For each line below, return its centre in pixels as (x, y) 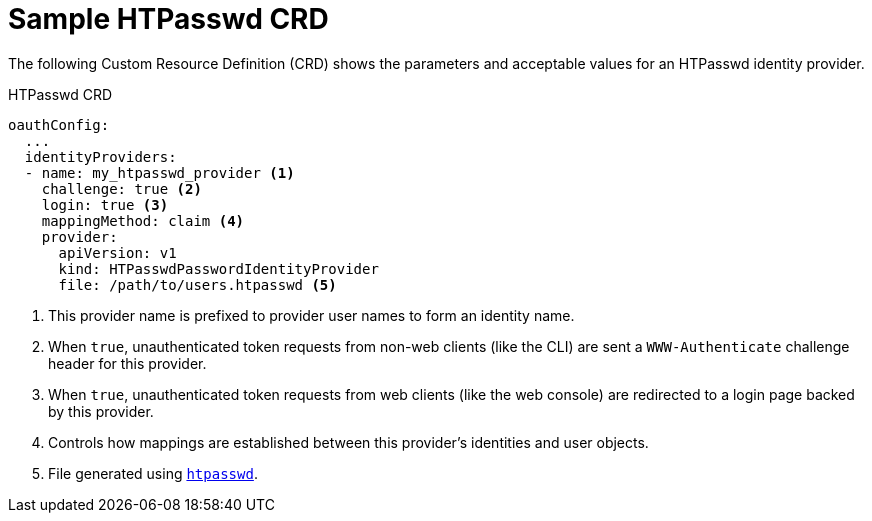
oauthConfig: (59, 124)
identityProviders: (100, 156)
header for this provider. (127, 363)
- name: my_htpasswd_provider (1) (159, 172)
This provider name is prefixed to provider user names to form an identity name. (311, 315)
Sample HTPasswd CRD (168, 19)
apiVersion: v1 (117, 252)
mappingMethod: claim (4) (143, 220)
